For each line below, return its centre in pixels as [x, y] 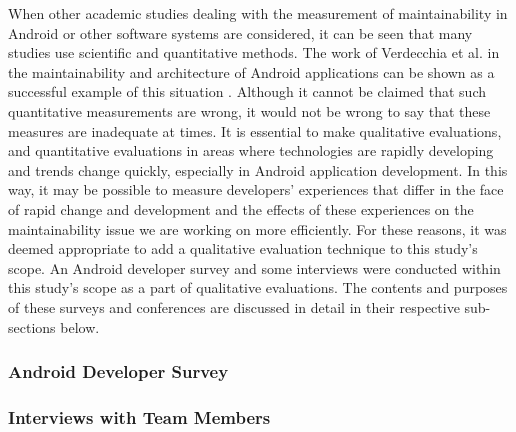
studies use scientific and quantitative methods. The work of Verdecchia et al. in [254, 52]
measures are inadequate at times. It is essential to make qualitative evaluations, [255, 130]
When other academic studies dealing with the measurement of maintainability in [258, 13]
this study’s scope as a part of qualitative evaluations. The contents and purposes [258, 287]
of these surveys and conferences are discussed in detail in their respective [234, 306]
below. [80, 326]
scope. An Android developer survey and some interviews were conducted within [254, 267]
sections [32, 326]
